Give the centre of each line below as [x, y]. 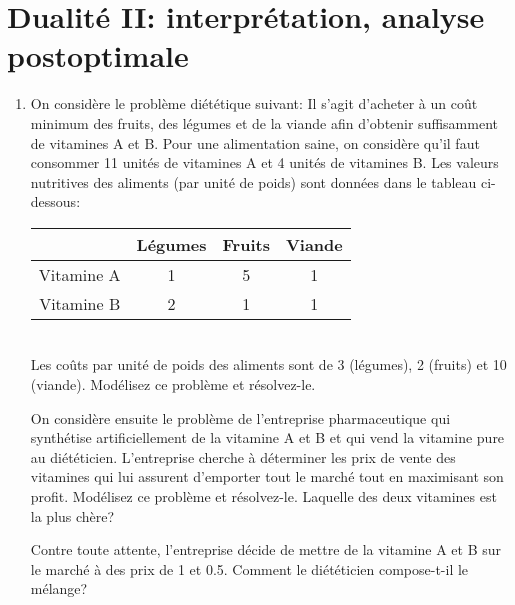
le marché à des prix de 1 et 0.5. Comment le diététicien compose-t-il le [249, 568]
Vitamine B [80, 303]
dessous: [55, 201]
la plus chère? [72, 515]
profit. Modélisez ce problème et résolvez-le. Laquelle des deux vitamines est [263, 496]
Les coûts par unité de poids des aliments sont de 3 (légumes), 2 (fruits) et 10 [268, 364]
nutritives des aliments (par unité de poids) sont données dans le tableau [253, 181]
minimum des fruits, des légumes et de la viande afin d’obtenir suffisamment [264, 122]
